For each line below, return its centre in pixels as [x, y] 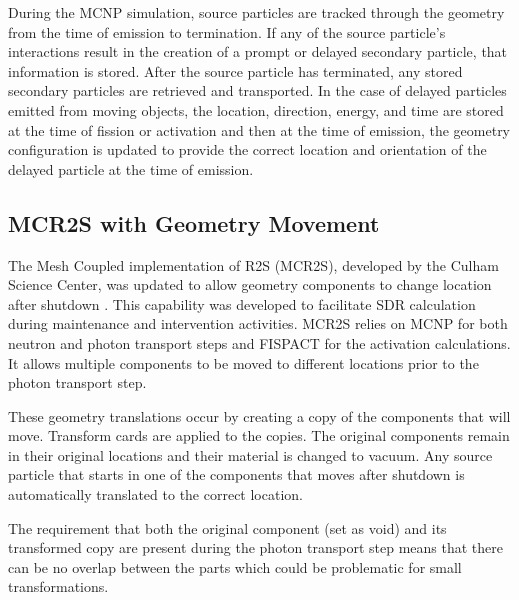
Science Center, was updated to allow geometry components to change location [250, 284]
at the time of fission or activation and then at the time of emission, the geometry [259, 129]
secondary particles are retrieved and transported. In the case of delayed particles [257, 90]
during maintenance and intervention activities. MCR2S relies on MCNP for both [258, 323]
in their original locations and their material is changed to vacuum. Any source [250, 454]
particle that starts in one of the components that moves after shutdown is [236, 474]
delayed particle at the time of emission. [131, 168]
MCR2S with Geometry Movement [194, 222]
